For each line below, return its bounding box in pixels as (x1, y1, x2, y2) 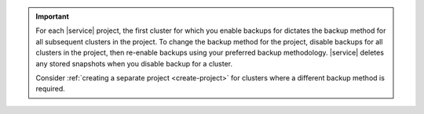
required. (35, 84, 66, 94)
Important (35, 12, 70, 21)
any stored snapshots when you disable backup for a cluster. (35, 59, 233, 68)
